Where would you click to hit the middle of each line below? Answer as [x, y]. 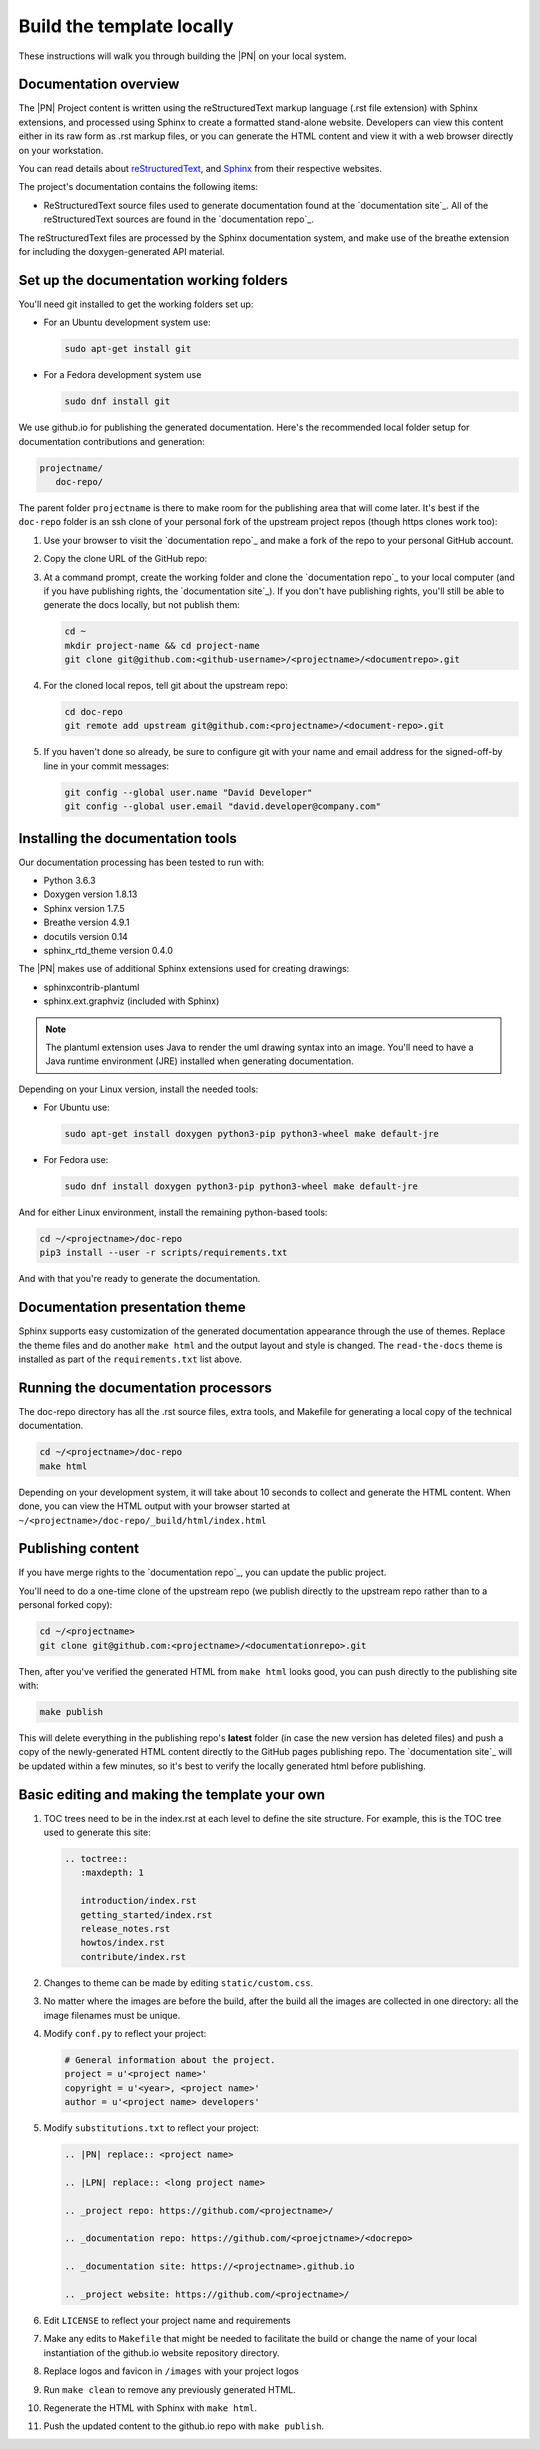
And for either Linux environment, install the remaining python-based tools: [173, 1212]
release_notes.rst [125, 1928]
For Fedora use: [76, 1160]
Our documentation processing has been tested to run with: [141, 862]
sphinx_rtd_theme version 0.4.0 [108, 951]
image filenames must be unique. [112, 2015]
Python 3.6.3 [70, 881]
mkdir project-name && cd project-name [162, 645]
